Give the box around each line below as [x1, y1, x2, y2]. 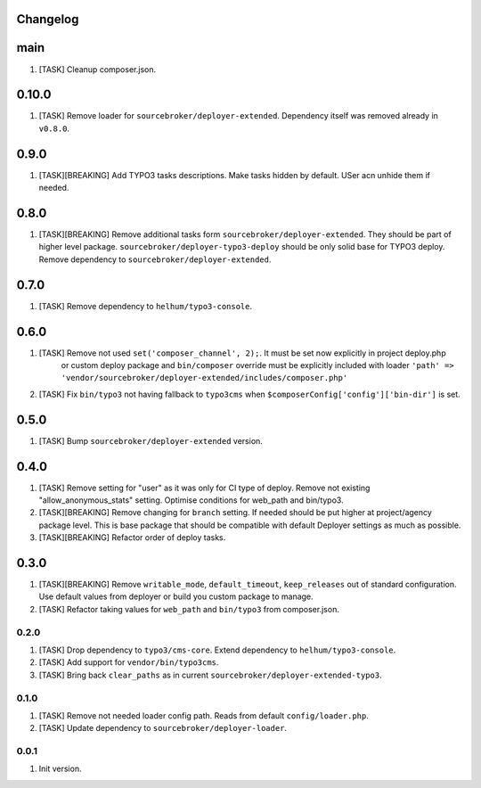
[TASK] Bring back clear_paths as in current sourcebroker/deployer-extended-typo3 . [38, 669, 382, 680]
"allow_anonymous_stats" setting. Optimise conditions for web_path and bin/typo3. [38, 495, 344, 505]
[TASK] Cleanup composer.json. [38, 63, 156, 75]
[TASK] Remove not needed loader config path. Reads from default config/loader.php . [38, 710, 369, 721]
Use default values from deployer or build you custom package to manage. [38, 591, 314, 602]
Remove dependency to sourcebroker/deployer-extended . [38, 254, 272, 265]
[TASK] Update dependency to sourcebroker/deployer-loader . [38, 723, 288, 734]
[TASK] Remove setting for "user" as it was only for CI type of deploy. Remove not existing [38, 482, 371, 493]
